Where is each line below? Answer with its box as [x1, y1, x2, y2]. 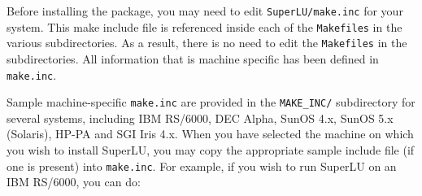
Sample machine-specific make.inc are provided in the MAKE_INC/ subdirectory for [7, 94, 415, 111]
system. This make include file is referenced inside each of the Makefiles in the [7, 18, 402, 35]
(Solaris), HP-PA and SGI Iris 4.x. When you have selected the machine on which [7, 125, 414, 142]
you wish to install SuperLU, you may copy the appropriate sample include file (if [7, 142, 415, 159]
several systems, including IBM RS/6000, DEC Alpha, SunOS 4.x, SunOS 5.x [7, 109, 394, 126]
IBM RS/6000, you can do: [7, 173, 141, 190]
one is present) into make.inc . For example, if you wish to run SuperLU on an [7, 157, 397, 174]
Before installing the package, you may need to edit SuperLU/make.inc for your [7, 2, 403, 19]
